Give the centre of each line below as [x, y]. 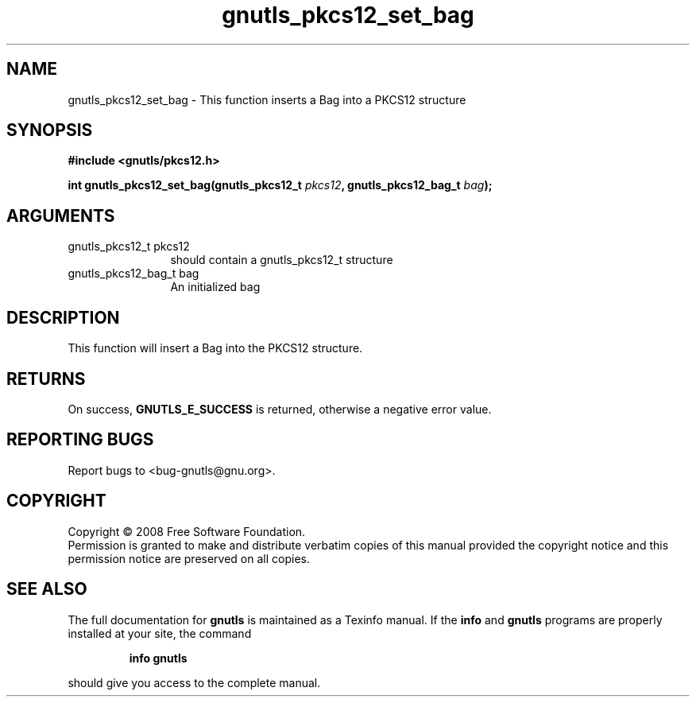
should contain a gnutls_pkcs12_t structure [282, 260]
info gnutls [158, 658]
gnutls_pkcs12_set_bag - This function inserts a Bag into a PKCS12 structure [267, 99]
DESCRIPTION [63, 317]
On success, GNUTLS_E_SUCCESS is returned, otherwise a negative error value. [280, 409]
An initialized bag [215, 287]
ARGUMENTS [61, 216]
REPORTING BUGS [80, 440]
